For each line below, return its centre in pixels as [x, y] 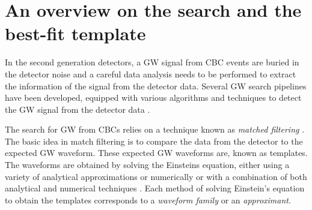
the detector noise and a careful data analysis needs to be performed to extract [151, 73]
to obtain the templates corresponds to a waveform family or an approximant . [148, 199]
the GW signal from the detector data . [78, 109]
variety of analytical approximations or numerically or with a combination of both [156, 176]
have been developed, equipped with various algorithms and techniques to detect [153, 97]
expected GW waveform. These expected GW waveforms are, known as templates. [156, 153]
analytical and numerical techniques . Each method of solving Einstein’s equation [155, 188]
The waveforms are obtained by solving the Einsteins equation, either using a [147, 165]
